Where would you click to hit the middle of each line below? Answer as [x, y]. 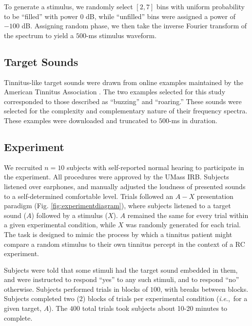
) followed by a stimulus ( [69, 215]
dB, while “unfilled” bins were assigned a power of [161, 16]
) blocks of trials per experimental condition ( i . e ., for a [165, 298]
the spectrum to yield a [39, 35]
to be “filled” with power [41, 16]
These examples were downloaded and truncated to [80, 120]
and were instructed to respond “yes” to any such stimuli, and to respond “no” [122, 279]
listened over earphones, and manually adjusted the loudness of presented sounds [125, 186]
